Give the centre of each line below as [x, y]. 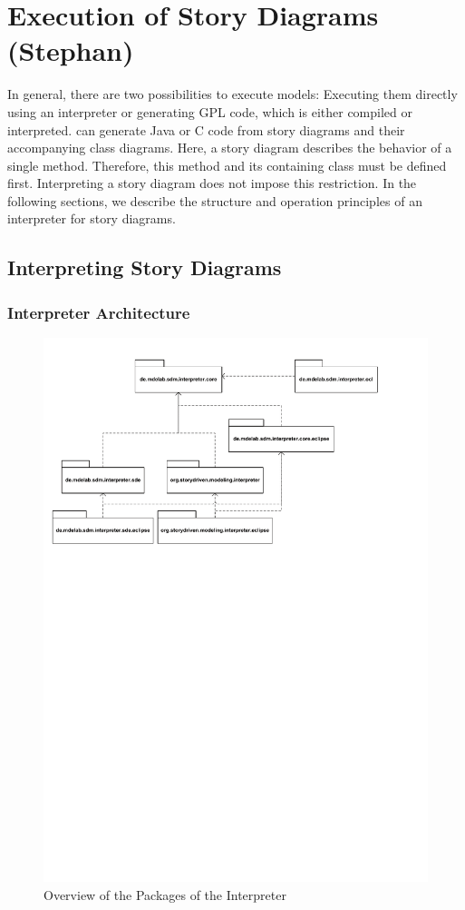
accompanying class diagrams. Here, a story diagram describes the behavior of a [230, 148]
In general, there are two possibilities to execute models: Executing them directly [232, 94]
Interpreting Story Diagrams [145, 267]
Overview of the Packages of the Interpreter [165, 894]
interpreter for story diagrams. [92, 218]
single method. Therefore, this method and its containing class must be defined [227, 165]
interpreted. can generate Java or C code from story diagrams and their [206, 129]
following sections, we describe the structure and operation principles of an [215, 200]
